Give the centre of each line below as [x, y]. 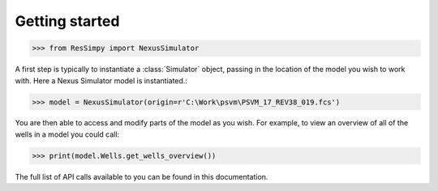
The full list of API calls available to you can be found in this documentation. [142, 176]
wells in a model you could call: [67, 134]
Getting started [67, 21]
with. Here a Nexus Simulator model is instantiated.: [101, 80]
